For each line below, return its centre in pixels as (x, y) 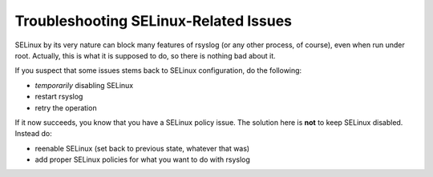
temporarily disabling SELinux (84, 85)
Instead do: (33, 134)
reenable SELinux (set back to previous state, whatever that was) (142, 148)
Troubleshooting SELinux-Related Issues (154, 21)
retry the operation (66, 107)
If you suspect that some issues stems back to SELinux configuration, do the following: (158, 70)
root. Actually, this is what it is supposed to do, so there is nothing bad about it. (145, 55)
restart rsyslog (59, 97)
